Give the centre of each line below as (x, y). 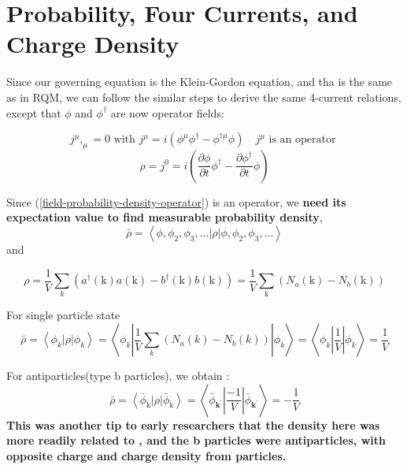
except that (34, 112)
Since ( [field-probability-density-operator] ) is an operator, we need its (176, 201)
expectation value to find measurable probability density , (165, 217)
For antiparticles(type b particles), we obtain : (118, 376)
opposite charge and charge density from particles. (146, 455)
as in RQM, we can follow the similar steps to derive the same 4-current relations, (204, 97)
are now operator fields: (167, 112)
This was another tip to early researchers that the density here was (193, 424)
